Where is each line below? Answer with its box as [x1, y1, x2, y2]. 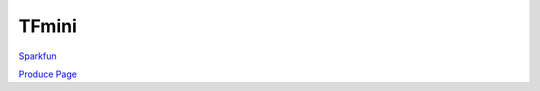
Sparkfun [18, 50, 57, 62]
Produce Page [18, 68, 77, 80]
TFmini [18, 15, 77, 37]
